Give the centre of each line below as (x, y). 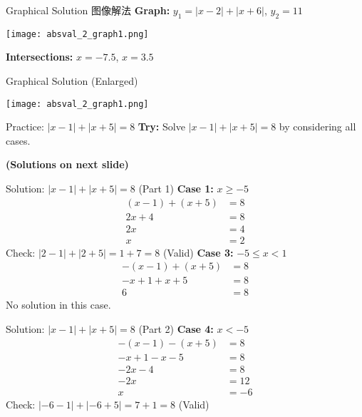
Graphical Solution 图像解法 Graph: (88, 10)
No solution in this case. (58, 305)
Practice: (25, 127)
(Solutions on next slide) (67, 164)
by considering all (317, 127)
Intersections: (40, 57)
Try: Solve (161, 127)
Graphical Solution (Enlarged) (72, 81)
